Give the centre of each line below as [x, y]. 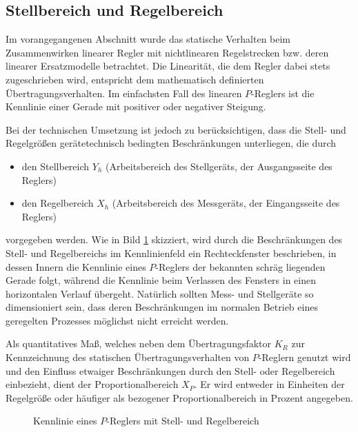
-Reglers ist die [283, 93]
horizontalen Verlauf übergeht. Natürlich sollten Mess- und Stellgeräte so [160, 293]
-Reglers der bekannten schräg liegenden [240, 266]
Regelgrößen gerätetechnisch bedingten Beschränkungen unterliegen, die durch [171, 143]
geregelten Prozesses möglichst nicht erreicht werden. [117, 320]
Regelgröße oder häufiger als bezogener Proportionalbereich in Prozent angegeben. [179, 397]
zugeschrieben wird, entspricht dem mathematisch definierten [135, 79]
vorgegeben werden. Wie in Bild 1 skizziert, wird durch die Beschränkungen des [174, 239]
